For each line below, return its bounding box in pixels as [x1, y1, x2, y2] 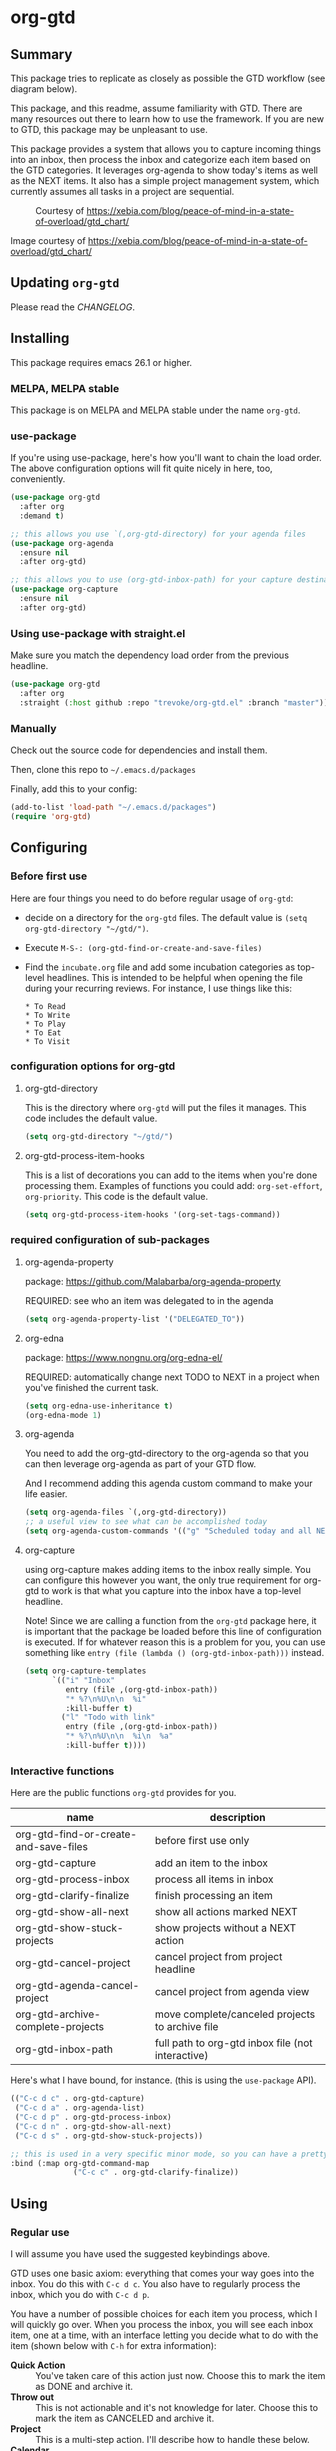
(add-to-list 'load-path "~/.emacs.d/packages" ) [10, 802, 217, 813]
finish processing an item [154, 1889, 273, 1903]
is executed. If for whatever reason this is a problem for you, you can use [24, 1636, 326, 1648]
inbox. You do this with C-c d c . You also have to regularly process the [10, 2277, 301, 2290]
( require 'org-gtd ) [10, 811, 92, 821]
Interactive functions [10, 1764, 115, 1778]
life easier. [24, 1488, 68, 1500]
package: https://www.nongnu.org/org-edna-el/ [24, 1351, 223, 1363]
